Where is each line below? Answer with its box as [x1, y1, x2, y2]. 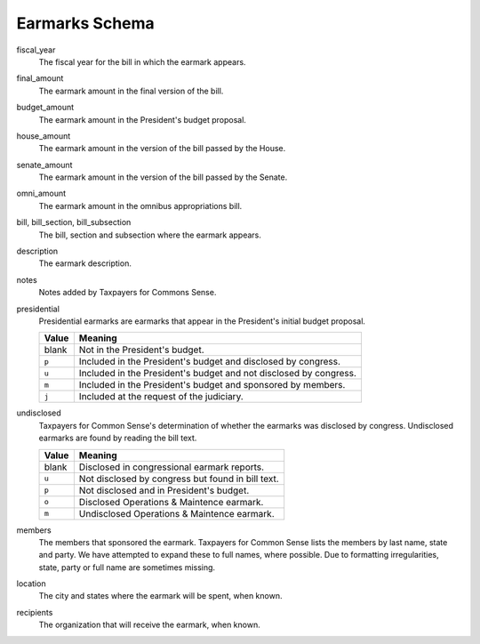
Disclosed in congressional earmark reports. [78, 461, 265, 473]
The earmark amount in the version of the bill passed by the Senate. [38, 172, 288, 182]
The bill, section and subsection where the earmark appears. [38, 229, 261, 240]
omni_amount [16, 188, 67, 199]
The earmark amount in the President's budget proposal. [38, 114, 246, 125]
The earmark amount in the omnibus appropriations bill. [38, 200, 243, 211]
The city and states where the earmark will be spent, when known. [38, 591, 283, 601]
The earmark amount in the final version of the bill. [38, 85, 224, 96]
